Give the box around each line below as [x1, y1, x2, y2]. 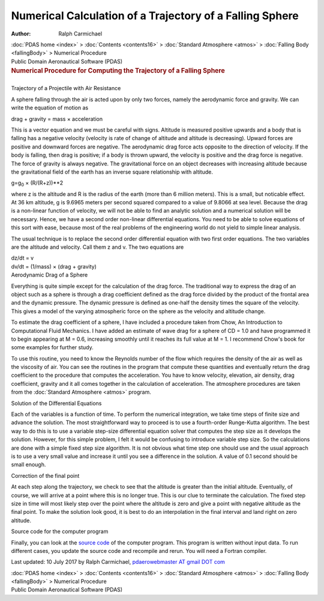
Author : [11, 30, 31, 37]
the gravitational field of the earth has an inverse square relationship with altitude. [11, 168, 213, 175]
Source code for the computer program [11, 528, 109, 535]
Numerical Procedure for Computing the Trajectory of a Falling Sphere [11, 67, 225, 75]
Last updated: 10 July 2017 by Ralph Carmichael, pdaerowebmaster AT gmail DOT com [11, 558, 225, 566]
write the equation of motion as [11, 104, 89, 111]
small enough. [11, 461, 46, 468]
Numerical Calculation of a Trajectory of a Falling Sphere [11, 9, 299, 22]
